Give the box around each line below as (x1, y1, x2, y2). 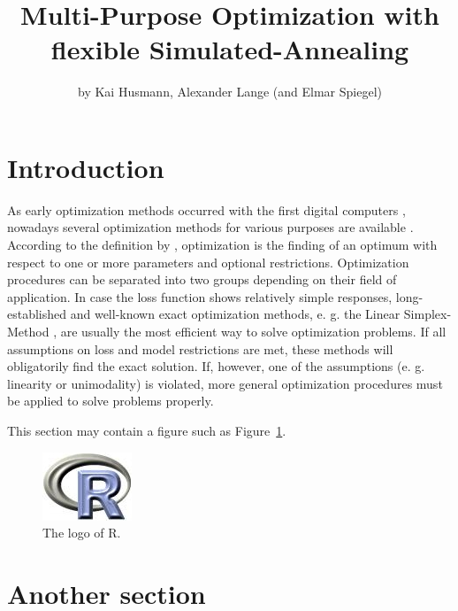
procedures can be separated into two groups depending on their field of (7, 270, 397, 289)
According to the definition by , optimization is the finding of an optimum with (7, 236, 438, 254)
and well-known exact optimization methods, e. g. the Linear (70, 305, 401, 323)
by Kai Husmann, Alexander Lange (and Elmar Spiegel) (78, 82, 382, 101)
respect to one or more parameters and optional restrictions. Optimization (7, 252, 409, 271)
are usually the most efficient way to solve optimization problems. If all (60, 322, 447, 340)
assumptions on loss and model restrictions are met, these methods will (7, 339, 393, 358)
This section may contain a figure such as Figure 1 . (7, 421, 286, 439)
